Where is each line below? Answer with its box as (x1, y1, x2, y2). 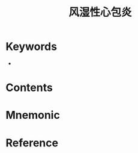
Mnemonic (5, 108, 61, 122)
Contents (5, 81, 53, 95)
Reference (5, 136, 58, 149)
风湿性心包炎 (68, 5, 132, 19)
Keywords (5, 40, 58, 54)
